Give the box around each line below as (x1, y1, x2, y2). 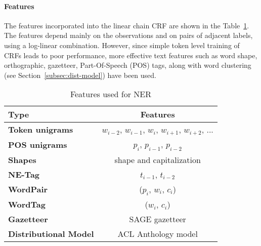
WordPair (8, 183, 48, 195)
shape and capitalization (114, 153, 201, 166)
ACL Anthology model (117, 227, 198, 239)
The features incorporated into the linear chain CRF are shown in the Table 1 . (4, 20, 249, 30)
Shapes (8, 153, 36, 166)
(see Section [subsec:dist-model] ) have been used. (4, 69, 156, 80)
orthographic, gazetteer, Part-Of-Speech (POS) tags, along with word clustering (4, 60, 251, 70)
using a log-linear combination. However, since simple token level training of (4, 39, 240, 50)
